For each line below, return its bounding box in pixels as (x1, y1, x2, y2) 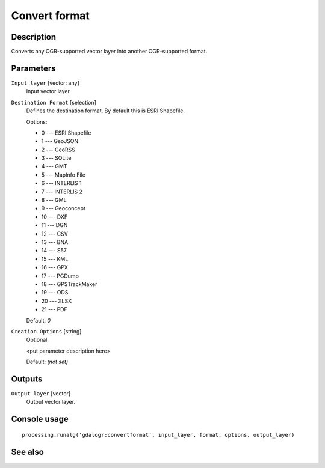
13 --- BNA (41, 239, 69, 246)
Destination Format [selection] (11, 99, 96, 106)
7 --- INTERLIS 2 (41, 188, 83, 195)
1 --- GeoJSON (41, 138, 79, 145)
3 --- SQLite (41, 154, 72, 162)
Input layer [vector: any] (11, 79, 79, 87)
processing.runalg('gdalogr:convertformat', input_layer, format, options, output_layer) (22, 431, 295, 438)
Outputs (11, 374, 43, 384)
